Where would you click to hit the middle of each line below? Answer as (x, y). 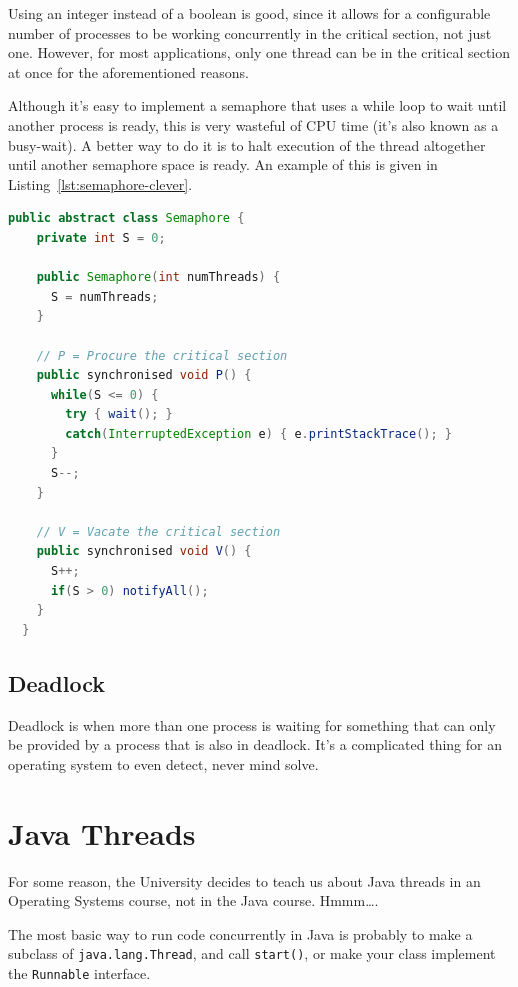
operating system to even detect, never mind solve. (163, 763)
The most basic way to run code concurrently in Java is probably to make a (240, 933)
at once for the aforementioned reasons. (128, 71)
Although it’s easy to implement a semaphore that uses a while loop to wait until (257, 105)
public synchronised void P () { (144, 375)
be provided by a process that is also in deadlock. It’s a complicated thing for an (255, 744)
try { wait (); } (119, 414)
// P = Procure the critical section (162, 355)
